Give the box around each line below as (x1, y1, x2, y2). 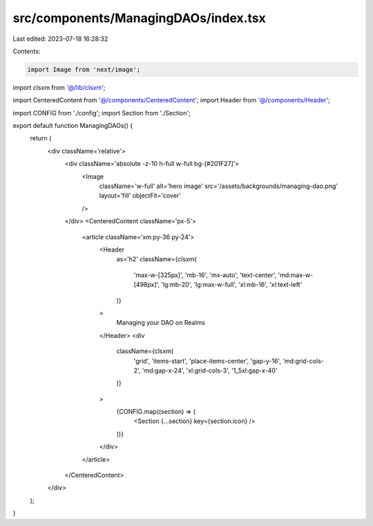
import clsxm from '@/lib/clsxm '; (12, 83, 106, 91)
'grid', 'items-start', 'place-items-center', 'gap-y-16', (133, 357, 281, 365)
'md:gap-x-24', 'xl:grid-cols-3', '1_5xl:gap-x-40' (142, 366, 278, 375)
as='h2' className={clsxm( (116, 255, 197, 263)
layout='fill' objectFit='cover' (99, 191, 181, 200)
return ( (30, 134, 52, 142)
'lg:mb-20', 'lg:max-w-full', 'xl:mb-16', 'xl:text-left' (161, 281, 303, 289)
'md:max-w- (277, 270, 314, 279)
